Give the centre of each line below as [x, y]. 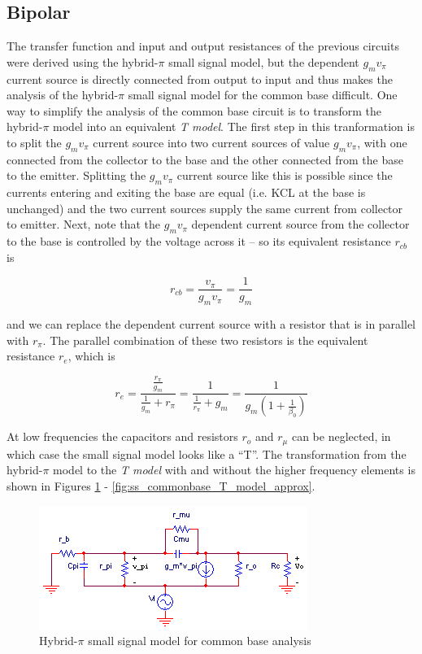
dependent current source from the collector [300, 224]
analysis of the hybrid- [63, 95]
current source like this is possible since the [285, 175]
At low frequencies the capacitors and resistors [122, 436]
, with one [382, 142]
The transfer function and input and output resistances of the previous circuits [203, 46]
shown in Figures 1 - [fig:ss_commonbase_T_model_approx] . [161, 485]
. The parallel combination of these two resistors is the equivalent [205, 340]
